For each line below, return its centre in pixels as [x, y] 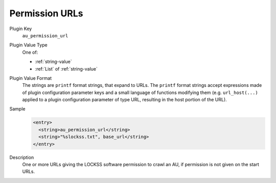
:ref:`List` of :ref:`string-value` [66, 68]
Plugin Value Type [29, 45]
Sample [17, 109]
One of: [30, 52]
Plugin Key [21, 29]
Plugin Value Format [31, 78]
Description [22, 157]
